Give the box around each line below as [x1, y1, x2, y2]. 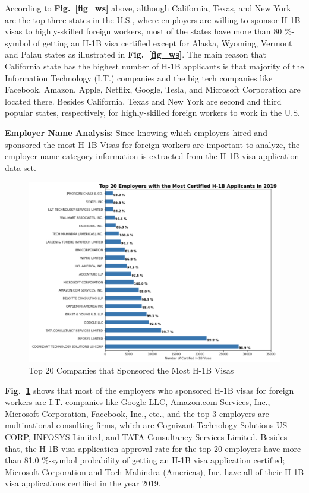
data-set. [5, 161, 36, 173]
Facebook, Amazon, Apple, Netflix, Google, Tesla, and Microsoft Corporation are [5, 83, 301, 96]
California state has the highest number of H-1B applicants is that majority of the [5, 59, 304, 72]
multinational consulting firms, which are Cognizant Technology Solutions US [5, 419, 288, 431]
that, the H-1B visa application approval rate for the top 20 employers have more [5, 442, 301, 454]
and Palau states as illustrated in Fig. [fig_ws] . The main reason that [5, 48, 266, 61]
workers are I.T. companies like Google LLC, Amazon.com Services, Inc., [5, 396, 270, 408]
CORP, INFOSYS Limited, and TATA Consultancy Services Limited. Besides [5, 430, 288, 443]
